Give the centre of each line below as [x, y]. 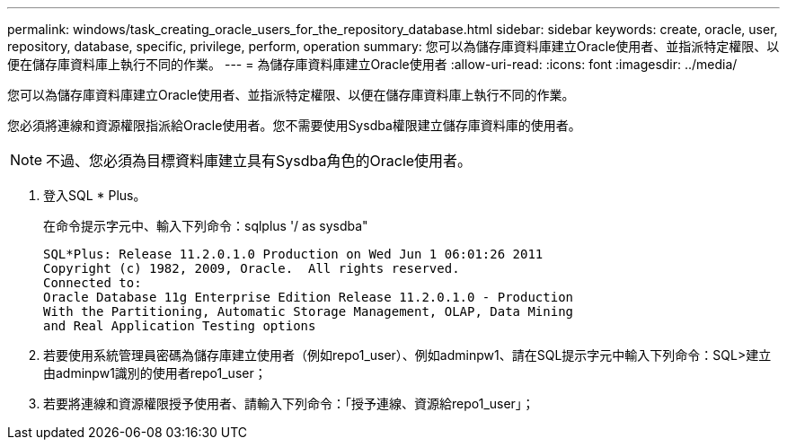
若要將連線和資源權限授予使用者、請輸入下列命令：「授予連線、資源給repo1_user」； [289, 403]
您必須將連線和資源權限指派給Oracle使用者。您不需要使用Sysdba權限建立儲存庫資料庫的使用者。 [294, 125]
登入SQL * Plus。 [95, 195]
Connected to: [93, 283]
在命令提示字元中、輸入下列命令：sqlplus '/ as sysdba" [206, 226]
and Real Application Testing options [180, 326]
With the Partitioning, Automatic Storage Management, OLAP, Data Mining [309, 311]
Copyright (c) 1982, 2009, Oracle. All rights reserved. [252, 268]
